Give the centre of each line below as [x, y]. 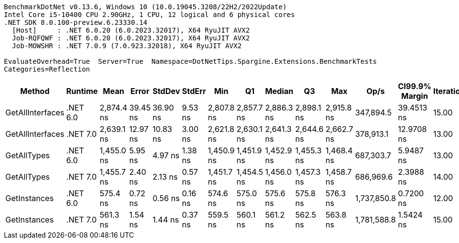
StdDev [166, 91]
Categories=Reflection [47, 69]
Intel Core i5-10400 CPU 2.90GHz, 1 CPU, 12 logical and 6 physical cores [150, 15]
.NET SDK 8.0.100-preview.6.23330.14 [76, 22]
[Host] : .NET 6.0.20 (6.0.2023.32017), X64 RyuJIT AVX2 [131, 30]
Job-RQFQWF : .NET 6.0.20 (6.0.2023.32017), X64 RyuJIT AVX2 [131, 38]
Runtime [82, 91]
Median [279, 91]
